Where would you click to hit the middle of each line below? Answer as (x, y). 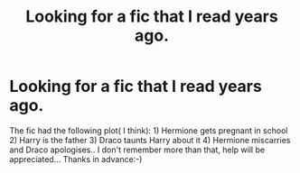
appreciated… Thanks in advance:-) (76, 159)
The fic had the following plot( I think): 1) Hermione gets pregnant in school (149, 130)
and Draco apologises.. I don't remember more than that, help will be (137, 150)
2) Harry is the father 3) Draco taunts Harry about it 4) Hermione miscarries (150, 140)
